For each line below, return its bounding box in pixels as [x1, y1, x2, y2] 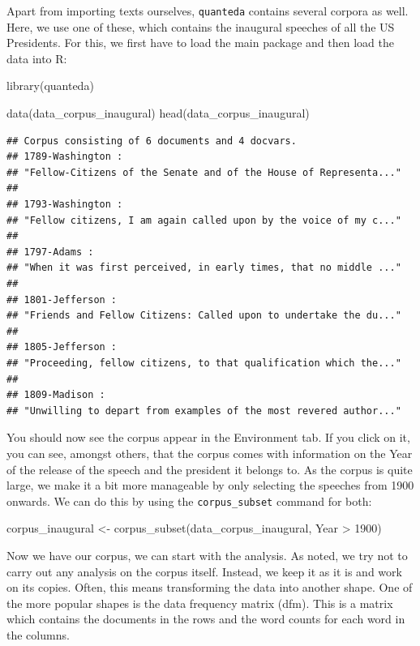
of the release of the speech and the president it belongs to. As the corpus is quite [6, 460, 413, 477]
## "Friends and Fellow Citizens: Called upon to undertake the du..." [6, 310, 401, 322]
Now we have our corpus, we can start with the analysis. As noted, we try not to [6, 546, 408, 563]
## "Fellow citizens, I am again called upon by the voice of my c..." [6, 214, 401, 226]
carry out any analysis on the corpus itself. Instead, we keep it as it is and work [6, 563, 402, 580]
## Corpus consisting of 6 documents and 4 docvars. [6, 135, 297, 147]
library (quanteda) [6, 77, 94, 94]
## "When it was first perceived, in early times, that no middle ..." [6, 262, 401, 274]
